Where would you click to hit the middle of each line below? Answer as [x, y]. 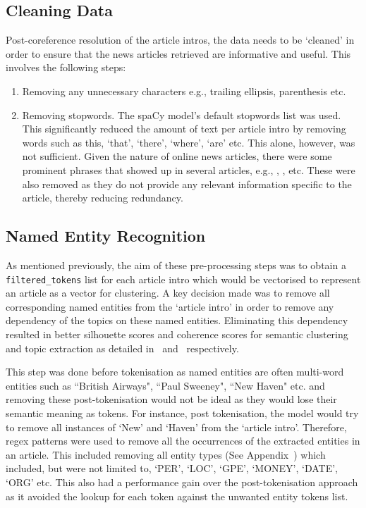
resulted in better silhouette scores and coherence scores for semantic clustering [177, 334]
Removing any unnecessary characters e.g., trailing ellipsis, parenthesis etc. [184, 91]
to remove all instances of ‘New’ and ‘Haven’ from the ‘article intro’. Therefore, [176, 427]
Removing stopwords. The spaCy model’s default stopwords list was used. [182, 114]
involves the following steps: [66, 67]
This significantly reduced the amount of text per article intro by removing [184, 129]
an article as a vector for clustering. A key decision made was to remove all [168, 293]
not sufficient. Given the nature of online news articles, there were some [177, 156]
